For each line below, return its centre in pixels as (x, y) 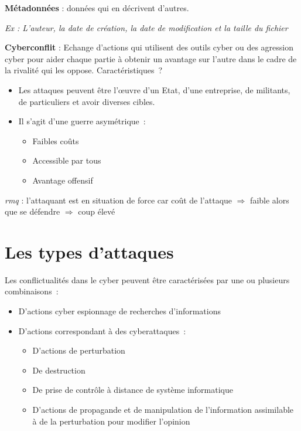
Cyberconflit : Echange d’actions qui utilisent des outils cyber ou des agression (149, 47)
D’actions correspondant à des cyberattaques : (102, 330)
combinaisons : (32, 291)
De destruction (59, 370)
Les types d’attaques (89, 251)
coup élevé (97, 211)
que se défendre (33, 211)
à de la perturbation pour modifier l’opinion (111, 421)
